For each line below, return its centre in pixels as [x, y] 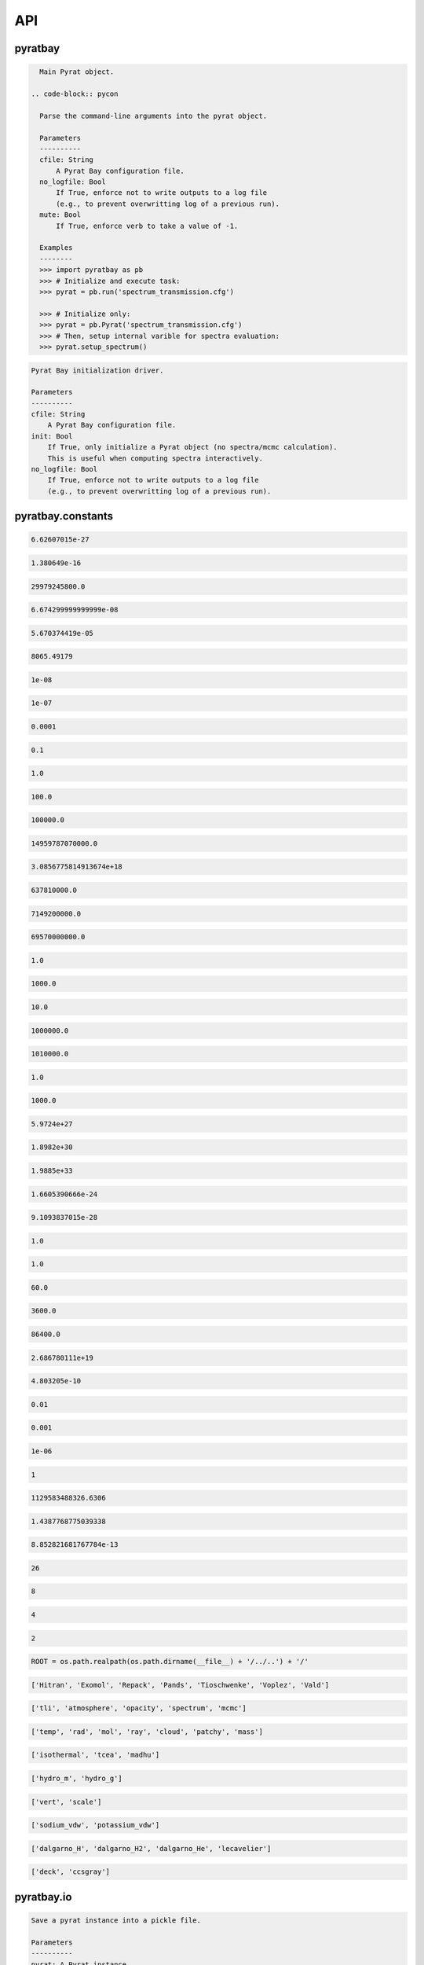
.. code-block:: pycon [75, 94]
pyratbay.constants [64, 516]
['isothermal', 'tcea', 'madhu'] [95, 1755]
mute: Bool [60, 215]
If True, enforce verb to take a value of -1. [147, 226]
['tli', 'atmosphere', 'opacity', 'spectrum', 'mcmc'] [139, 1708]
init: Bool [52, 436]
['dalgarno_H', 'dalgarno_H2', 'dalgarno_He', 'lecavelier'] [151, 1848]
